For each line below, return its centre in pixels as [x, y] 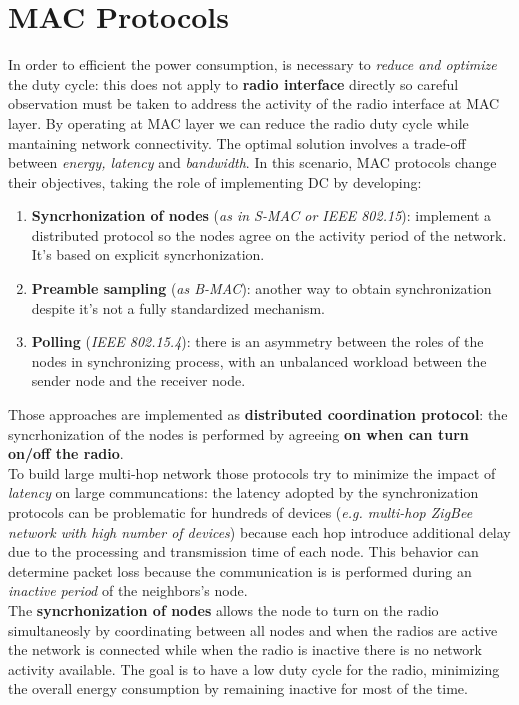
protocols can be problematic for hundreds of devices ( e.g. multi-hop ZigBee [240, 512]
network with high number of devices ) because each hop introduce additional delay [259, 531]
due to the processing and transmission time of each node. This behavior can [243, 551]
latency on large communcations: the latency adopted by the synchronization [243, 492]
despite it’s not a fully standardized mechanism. [178, 307]
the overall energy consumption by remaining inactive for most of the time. [238, 688]
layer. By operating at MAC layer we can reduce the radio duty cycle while [238, 122]
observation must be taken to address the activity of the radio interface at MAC [254, 103]
